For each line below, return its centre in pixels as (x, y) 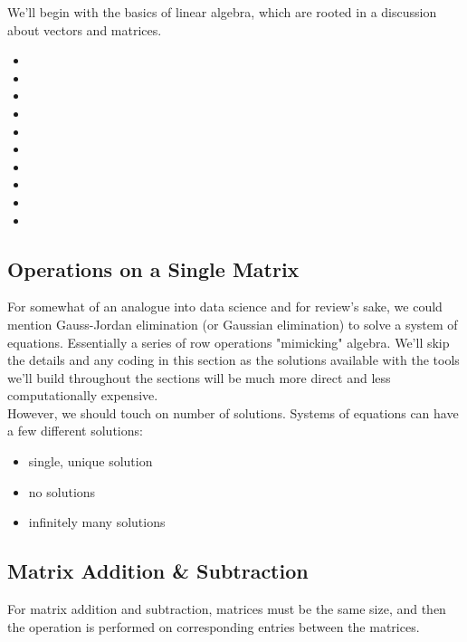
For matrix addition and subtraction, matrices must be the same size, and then (227, 609)
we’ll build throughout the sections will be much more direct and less (199, 377)
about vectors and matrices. (85, 29)
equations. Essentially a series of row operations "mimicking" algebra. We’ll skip (229, 342)
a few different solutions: (75, 431)
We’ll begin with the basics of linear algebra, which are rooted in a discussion (222, 12)
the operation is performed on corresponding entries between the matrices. (214, 626)
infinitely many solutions (97, 522)
